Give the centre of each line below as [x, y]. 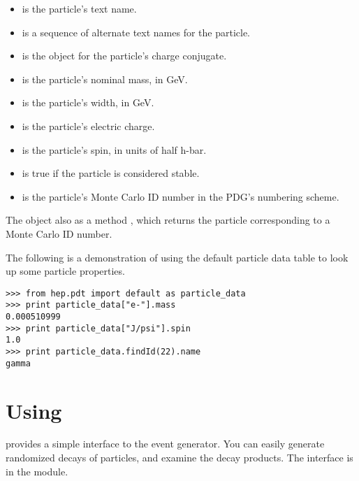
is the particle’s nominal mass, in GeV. [105, 79]
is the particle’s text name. [79, 8]
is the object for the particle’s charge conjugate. [124, 56]
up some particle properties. [65, 271]
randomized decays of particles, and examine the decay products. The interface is [179, 458]
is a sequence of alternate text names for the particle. [136, 32]
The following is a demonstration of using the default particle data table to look [177, 257]
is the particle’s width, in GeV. [88, 102]
